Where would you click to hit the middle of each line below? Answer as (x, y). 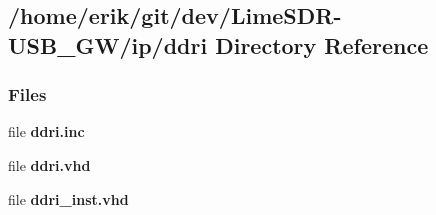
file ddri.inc (46, 131)
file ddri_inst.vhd (68, 198)
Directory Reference (322, 44)
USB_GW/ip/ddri (108, 44)
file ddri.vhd (49, 164)
